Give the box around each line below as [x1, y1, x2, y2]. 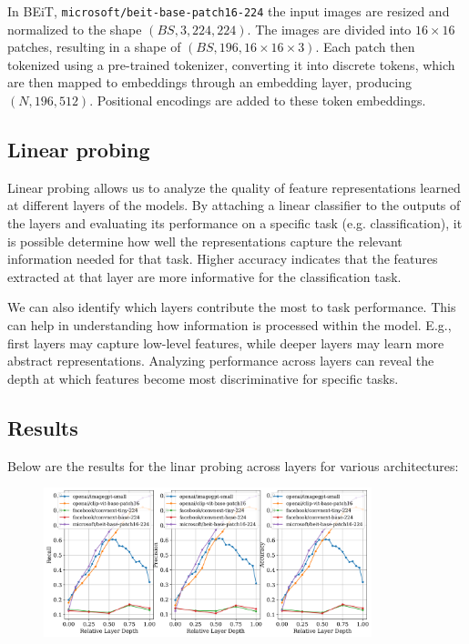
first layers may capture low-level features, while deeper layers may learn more [7, 333, 444, 352]
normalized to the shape [7, 19, 142, 38]
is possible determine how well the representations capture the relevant [7, 231, 403, 250]
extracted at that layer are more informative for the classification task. [7, 267, 402, 286]
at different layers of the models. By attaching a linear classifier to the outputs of [7, 196, 461, 215]
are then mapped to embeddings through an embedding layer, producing [7, 73, 413, 92]
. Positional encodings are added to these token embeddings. [89, 91, 426, 110]
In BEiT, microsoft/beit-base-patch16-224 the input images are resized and [7, 2, 450, 20]
